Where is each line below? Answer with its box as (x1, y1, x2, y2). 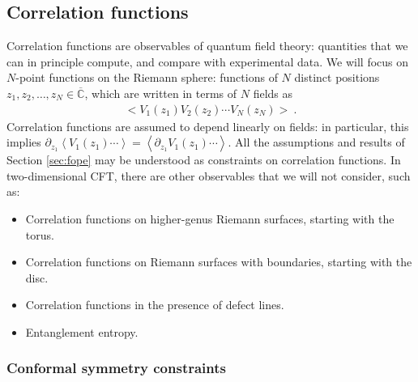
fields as (253, 84, 293, 101)
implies (6, 134, 41, 151)
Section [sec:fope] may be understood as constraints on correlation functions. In (6, 151, 401, 168)
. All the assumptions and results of (228, 134, 405, 151)
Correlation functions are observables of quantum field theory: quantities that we (6, 37, 408, 54)
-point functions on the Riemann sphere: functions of (15, 69, 278, 86)
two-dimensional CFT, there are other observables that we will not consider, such (6, 167, 411, 184)
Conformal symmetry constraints (6, 358, 226, 378)
